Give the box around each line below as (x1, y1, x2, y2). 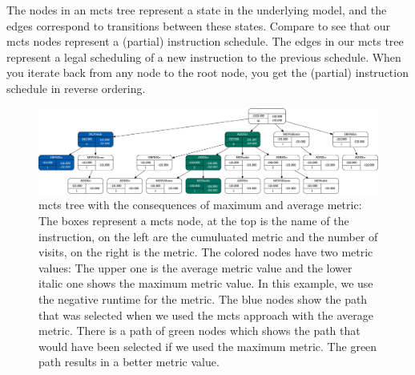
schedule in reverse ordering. (6, 79, 146, 96)
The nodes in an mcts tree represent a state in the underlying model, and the (6, 2, 387, 18)
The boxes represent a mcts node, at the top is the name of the (38, 212, 349, 228)
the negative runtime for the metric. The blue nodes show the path (38, 290, 368, 307)
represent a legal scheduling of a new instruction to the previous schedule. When (6, 48, 401, 65)
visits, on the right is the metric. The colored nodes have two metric (38, 244, 373, 260)
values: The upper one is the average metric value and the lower (38, 259, 353, 276)
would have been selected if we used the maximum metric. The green (38, 337, 377, 354)
